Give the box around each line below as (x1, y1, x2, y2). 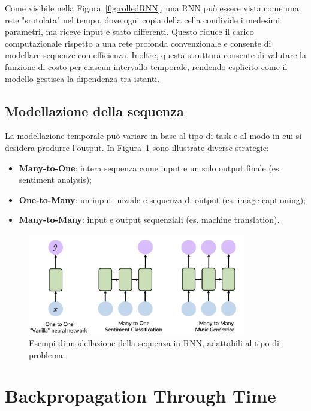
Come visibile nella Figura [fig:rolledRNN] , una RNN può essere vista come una (5, 2, 299, 14)
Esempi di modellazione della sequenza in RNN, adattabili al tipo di (29, 337, 279, 349)
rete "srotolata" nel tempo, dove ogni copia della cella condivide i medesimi (5, 13, 280, 26)
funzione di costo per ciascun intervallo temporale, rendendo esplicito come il (5, 60, 288, 72)
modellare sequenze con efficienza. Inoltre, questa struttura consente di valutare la (5, 49, 306, 61)
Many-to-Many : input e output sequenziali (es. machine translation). (19, 213, 280, 226)
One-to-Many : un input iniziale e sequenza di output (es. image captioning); (19, 193, 306, 205)
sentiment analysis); (19, 173, 92, 186)
